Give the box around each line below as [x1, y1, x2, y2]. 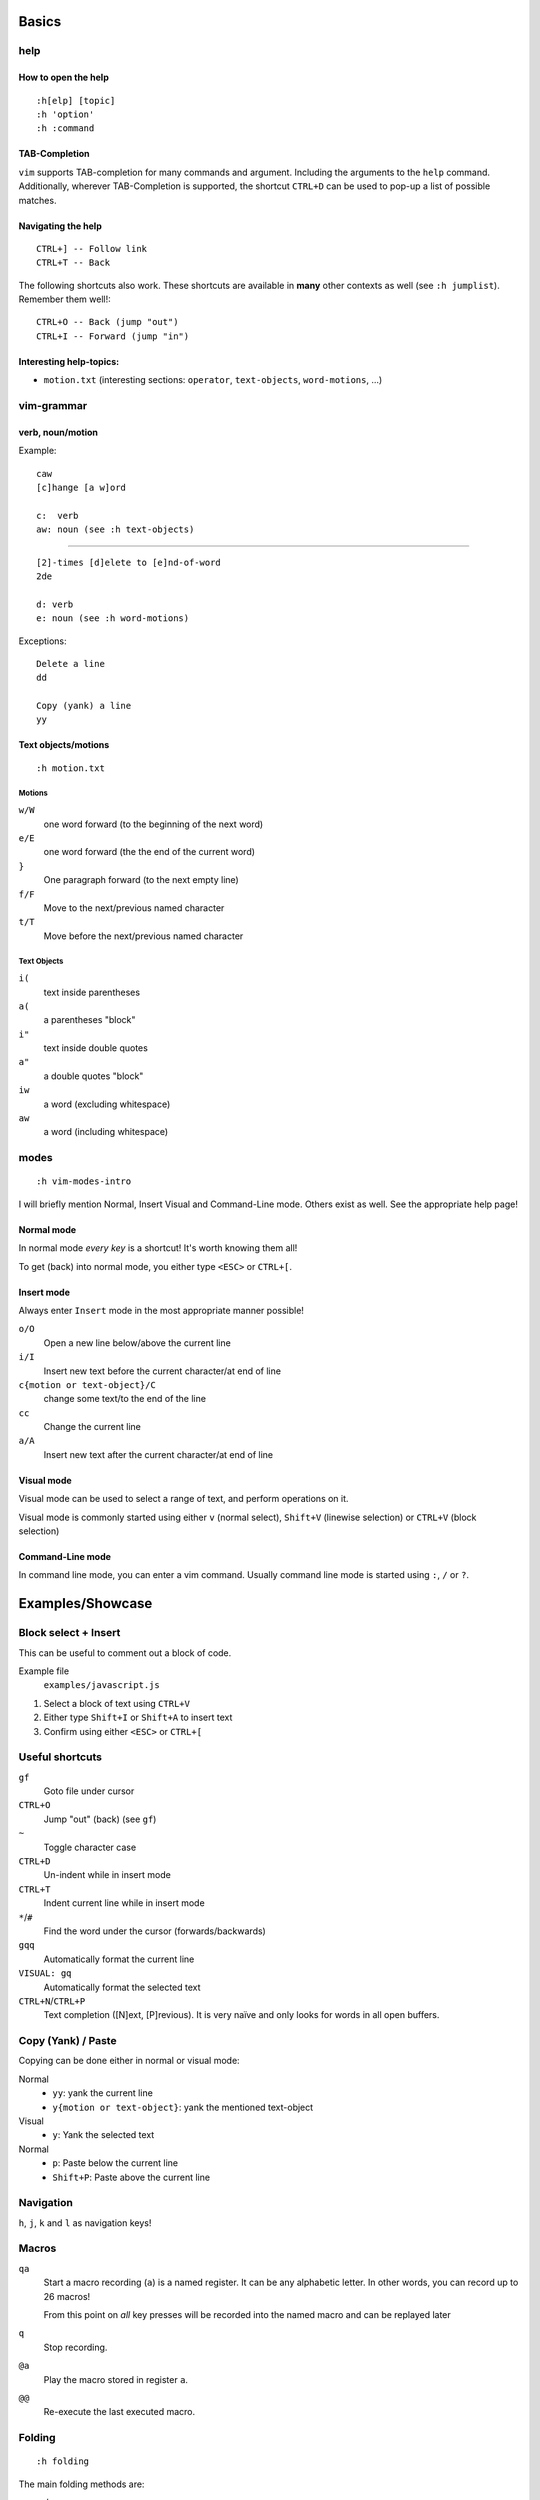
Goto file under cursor [43, 1785, 135, 1797]
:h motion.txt [36, 762, 105, 774]
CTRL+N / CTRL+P [18, 1995, 86, 2007]
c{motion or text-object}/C [18, 1379, 157, 1390]
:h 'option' [36, 108, 95, 120]
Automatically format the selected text [43, 1981, 201, 1993]
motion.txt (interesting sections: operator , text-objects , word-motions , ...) [43, 374, 383, 386]
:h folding [36, 2456, 90, 2467]
